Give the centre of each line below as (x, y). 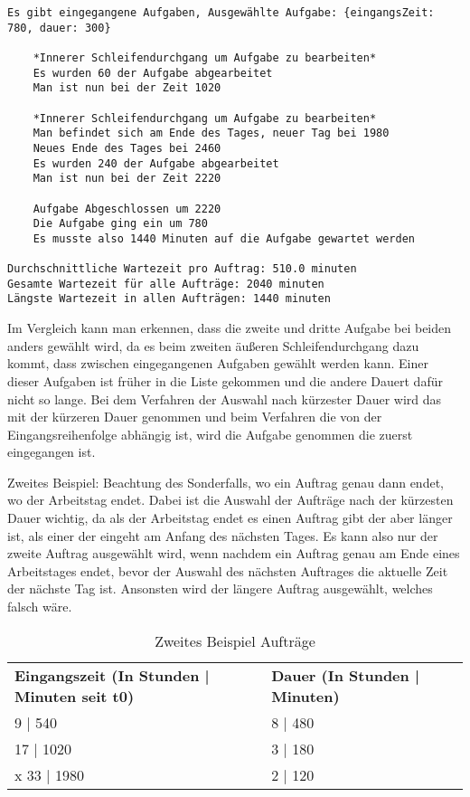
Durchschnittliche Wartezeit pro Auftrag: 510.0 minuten (182, 269)
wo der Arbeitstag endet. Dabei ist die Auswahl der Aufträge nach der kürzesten (230, 500)
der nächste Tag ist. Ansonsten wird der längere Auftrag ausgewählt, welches (220, 588)
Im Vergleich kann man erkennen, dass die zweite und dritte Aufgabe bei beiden (230, 328)
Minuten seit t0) (75, 696)
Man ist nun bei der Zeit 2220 (127, 179)
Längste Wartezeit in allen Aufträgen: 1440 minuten (169, 299)
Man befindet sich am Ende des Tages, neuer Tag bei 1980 (211, 133)
